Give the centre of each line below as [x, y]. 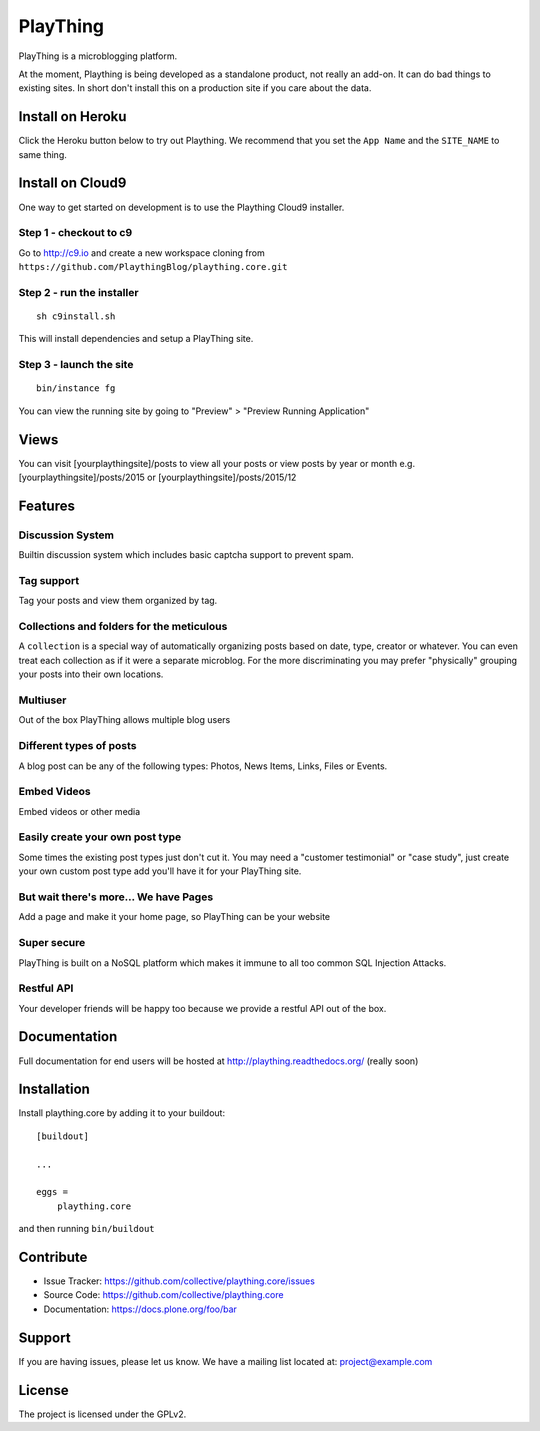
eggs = [52, 1192]
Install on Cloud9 [72, 183]
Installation [54, 1089]
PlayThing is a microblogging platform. [98, 56]
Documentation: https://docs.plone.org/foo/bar [140, 1309]
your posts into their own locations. [91, 674]
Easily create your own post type [100, 837]
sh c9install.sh [76, 316]
